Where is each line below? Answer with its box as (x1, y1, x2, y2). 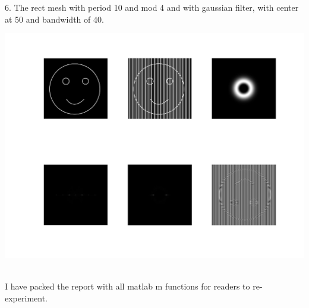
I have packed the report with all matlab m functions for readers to (5, 280, 250, 293)
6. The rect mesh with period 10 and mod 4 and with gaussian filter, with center (5, 1, 299, 13)
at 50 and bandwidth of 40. (5, 13, 104, 25)
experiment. (5, 291, 48, 304)
